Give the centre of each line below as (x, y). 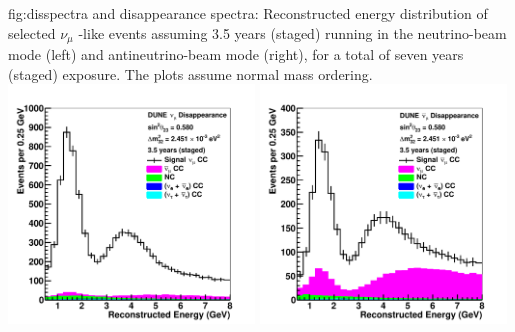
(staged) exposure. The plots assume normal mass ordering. (190, 73)
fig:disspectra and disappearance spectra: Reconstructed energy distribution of (248, 13)
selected (32, 32)
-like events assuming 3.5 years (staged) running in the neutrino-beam (292, 32)
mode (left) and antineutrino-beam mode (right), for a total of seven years (236, 54)
